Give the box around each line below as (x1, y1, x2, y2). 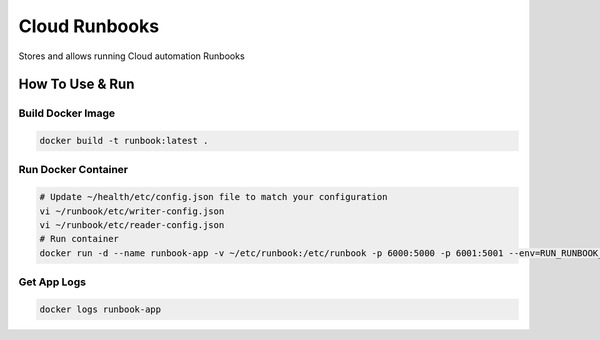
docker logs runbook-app (39, 303, 162, 315)
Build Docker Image (18, 106, 116, 120)
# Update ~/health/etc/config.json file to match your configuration (39, 191, 388, 203)
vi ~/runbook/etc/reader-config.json (39, 220, 225, 231)
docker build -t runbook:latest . (39, 135, 209, 147)
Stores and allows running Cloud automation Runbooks (18, 50, 245, 62)
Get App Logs (18, 275, 87, 289)
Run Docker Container (18, 163, 129, 177)
